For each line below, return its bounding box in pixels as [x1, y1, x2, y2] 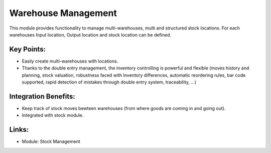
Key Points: [9, 45, 46, 53]
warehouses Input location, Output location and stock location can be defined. [9, 31, 172, 37]
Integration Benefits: [9, 92, 75, 100]
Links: [9, 125, 29, 134]
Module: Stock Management [22, 138, 80, 144]
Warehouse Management [9, 7, 117, 18]
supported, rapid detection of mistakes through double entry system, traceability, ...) [22, 79, 197, 85]
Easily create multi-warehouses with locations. [22, 58, 118, 64]
